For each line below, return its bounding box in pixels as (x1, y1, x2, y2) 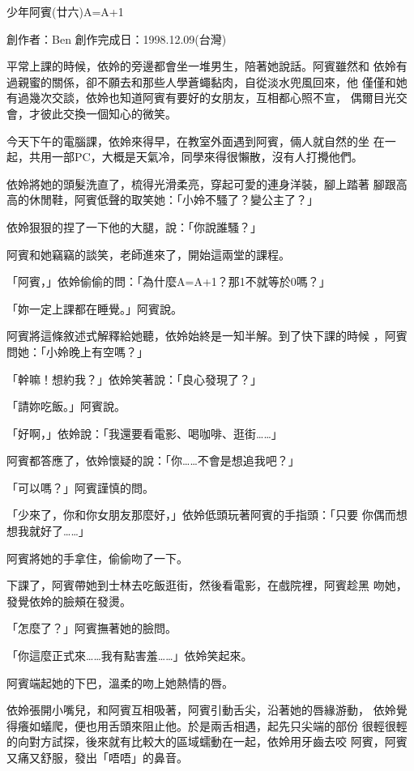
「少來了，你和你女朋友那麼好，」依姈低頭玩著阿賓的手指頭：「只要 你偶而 (6, 506, 396, 523)
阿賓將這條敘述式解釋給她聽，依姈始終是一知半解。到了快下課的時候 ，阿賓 (6, 327, 408, 344)
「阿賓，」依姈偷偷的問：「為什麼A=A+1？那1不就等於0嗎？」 (6, 273, 331, 290)
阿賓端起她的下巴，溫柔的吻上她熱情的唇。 (6, 674, 233, 691)
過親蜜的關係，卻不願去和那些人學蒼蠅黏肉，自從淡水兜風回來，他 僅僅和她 (6, 73, 408, 90)
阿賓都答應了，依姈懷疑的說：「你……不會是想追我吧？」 (6, 452, 300, 469)
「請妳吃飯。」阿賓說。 (6, 398, 126, 415)
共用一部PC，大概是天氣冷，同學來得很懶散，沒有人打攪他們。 (28, 148, 363, 165)
